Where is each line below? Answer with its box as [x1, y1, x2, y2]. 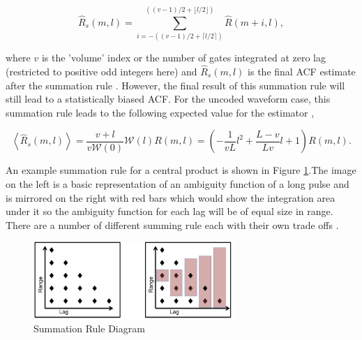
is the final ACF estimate [248, 64, 356, 78]
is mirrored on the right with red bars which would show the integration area [6, 190, 335, 205]
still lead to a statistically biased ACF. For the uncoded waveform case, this [6, 91, 331, 106]
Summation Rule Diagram [33, 321, 145, 336]
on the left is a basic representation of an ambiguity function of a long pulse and [6, 176, 349, 191]
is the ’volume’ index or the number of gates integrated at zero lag [41, 50, 326, 65]
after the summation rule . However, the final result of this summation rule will [6, 77, 345, 92]
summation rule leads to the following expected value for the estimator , [6, 105, 315, 119]
